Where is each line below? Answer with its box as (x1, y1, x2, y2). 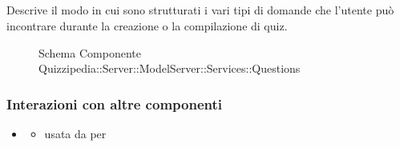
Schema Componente (38, 44, 141, 61)
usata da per (44, 125, 107, 141)
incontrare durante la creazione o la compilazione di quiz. (6, 17, 288, 34)
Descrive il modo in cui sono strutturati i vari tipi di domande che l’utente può (6, 2, 394, 18)
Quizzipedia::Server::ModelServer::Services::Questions (38, 60, 301, 77)
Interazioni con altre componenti (6, 93, 222, 113)
